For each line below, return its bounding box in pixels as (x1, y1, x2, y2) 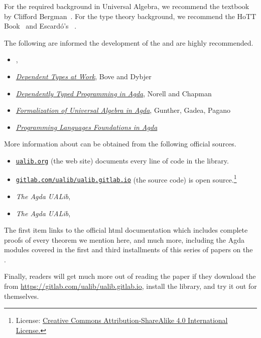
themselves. (4, 290, 39, 301)
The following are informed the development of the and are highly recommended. (4, 37, 253, 48)
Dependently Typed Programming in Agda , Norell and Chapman (16, 88, 212, 98)
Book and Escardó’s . (4, 21, 77, 31)
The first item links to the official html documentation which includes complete (4, 225, 248, 235)
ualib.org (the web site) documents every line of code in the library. (16, 155, 229, 165)
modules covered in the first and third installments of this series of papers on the (4, 244, 253, 255)
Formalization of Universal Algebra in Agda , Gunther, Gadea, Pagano (16, 105, 231, 115)
